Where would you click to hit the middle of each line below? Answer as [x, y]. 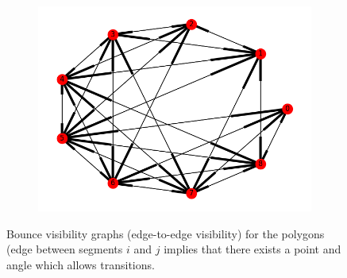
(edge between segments [65, 249]
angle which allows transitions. [81, 264]
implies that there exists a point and [253, 249]
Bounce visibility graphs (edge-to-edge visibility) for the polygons [166, 233]
